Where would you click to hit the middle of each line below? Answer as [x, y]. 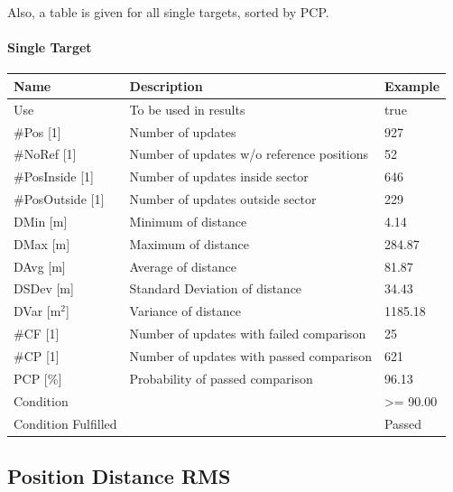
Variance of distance [185, 311]
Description [166, 85]
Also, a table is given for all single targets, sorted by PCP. [168, 12]
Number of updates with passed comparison [250, 356]
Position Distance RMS [119, 476]
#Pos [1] [37, 131]
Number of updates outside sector [223, 199]
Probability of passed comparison [221, 378]
